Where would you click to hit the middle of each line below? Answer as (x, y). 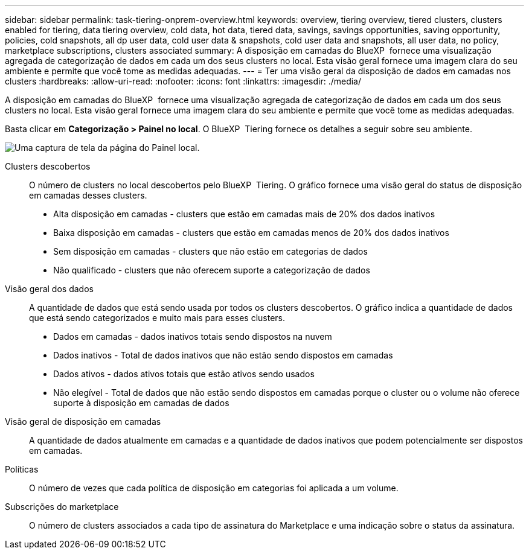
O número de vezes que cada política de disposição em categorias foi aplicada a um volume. (214, 488)
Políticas (22, 469)
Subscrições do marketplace (62, 507)
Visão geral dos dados (49, 289)
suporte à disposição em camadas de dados (141, 403)
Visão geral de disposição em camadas (83, 422)
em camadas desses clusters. (88, 195)
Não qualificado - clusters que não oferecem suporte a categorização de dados (212, 270)
